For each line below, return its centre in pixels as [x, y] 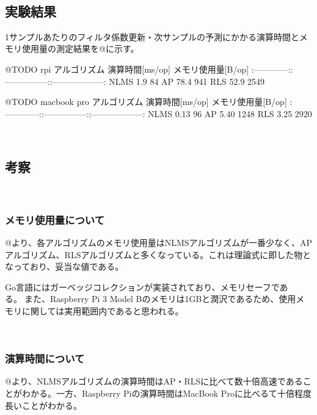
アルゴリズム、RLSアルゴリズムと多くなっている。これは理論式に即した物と [158, 254]
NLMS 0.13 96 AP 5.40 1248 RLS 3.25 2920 [230, 113]
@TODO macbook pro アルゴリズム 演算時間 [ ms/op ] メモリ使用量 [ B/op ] [146, 102]
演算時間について [45, 359]
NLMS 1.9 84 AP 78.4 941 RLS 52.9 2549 [187, 81]
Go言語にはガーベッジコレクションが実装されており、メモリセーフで [142, 287]
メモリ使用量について [55, 219]
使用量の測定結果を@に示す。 [80, 49]
